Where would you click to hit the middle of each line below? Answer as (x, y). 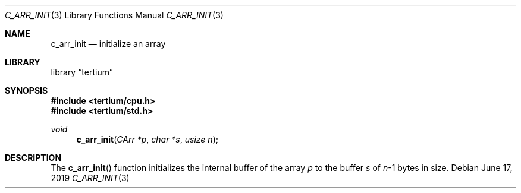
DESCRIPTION (33, 158)
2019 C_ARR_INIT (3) (90, 178)
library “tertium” (82, 72)
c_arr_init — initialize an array (108, 44)
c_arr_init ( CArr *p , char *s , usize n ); (147, 139)
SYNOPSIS (26, 91)
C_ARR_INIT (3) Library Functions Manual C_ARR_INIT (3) (114, 15)
